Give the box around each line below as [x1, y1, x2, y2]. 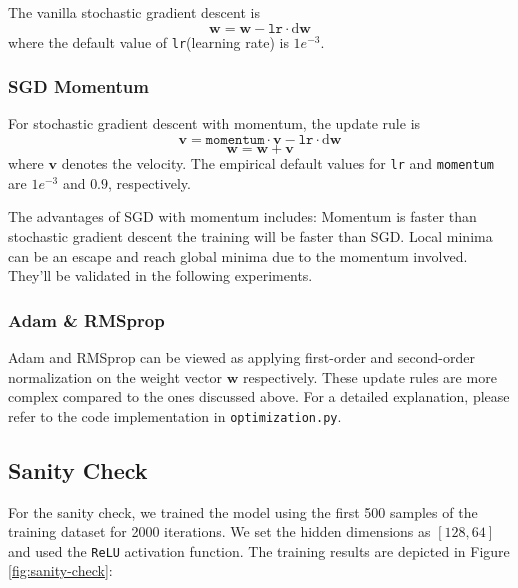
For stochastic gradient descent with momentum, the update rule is [8, 113, 421, 134]
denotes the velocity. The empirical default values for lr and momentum [61, 153, 494, 174]
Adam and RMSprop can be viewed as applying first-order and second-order [8, 346, 475, 367]
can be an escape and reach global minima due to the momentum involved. [8, 245, 468, 266]
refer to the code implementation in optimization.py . [8, 405, 342, 426]
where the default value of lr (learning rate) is [8, 31, 289, 52]
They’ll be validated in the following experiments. [8, 265, 313, 286]
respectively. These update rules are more [242, 366, 497, 387]
